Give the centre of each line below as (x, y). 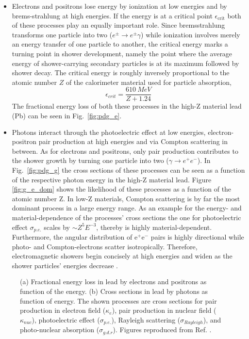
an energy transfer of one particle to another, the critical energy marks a (120, 44)
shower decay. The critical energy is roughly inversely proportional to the (121, 73)
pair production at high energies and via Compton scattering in (133, 141)
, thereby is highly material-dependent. (154, 227)
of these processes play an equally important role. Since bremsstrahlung (118, 25)
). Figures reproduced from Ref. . (162, 330)
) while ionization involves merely (191, 34)
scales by (57, 227)
